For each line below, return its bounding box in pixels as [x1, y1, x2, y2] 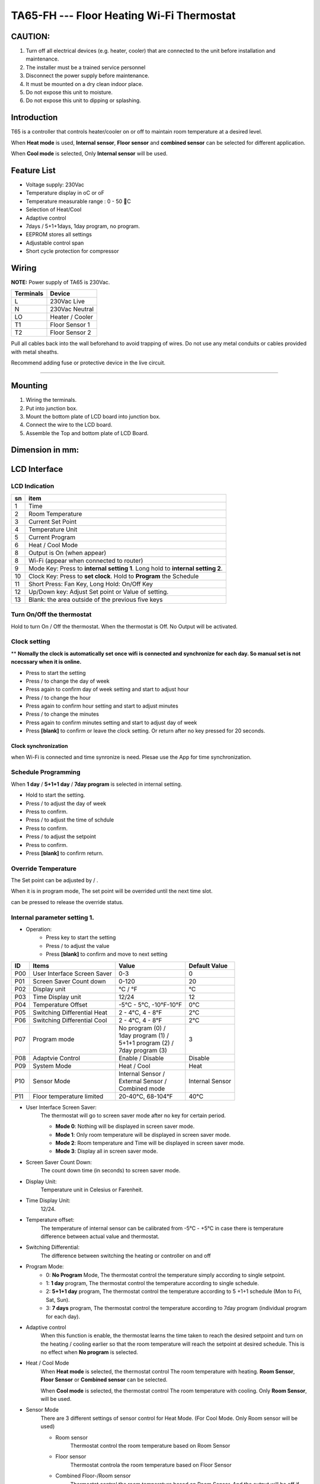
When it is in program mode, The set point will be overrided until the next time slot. [11, 887, 213, 895]
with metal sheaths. [11, 348, 59, 356]
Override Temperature [11, 864, 77, 873]
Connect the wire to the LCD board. [25, 421, 113, 429]
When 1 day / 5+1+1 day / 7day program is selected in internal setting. [11, 781, 183, 788]
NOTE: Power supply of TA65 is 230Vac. [11, 279, 110, 286]
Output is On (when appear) [28, 548, 107, 557]
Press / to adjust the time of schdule [25, 816, 114, 823]
